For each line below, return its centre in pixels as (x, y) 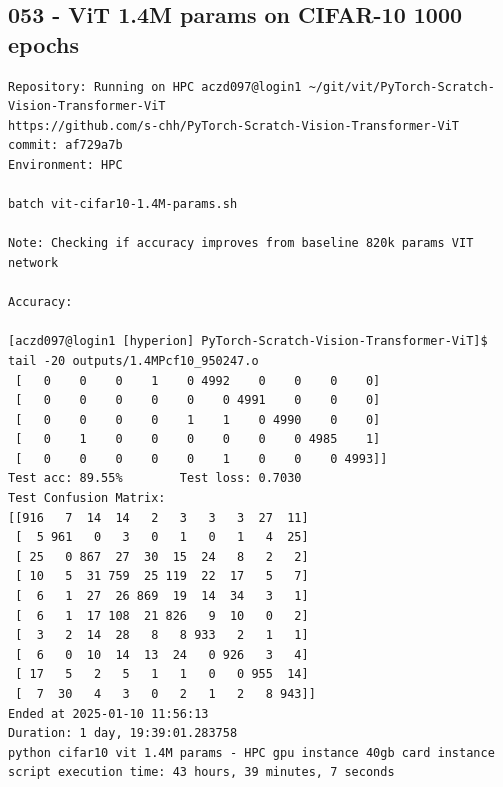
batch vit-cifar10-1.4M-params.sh (123, 204)
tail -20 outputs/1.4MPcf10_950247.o (133, 360)
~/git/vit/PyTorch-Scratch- (401, 86)
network (33, 262)
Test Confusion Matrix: (87, 498)
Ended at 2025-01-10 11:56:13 (108, 713)
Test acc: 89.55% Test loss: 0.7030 (155, 478)
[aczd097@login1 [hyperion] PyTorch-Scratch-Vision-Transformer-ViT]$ (248, 341)
